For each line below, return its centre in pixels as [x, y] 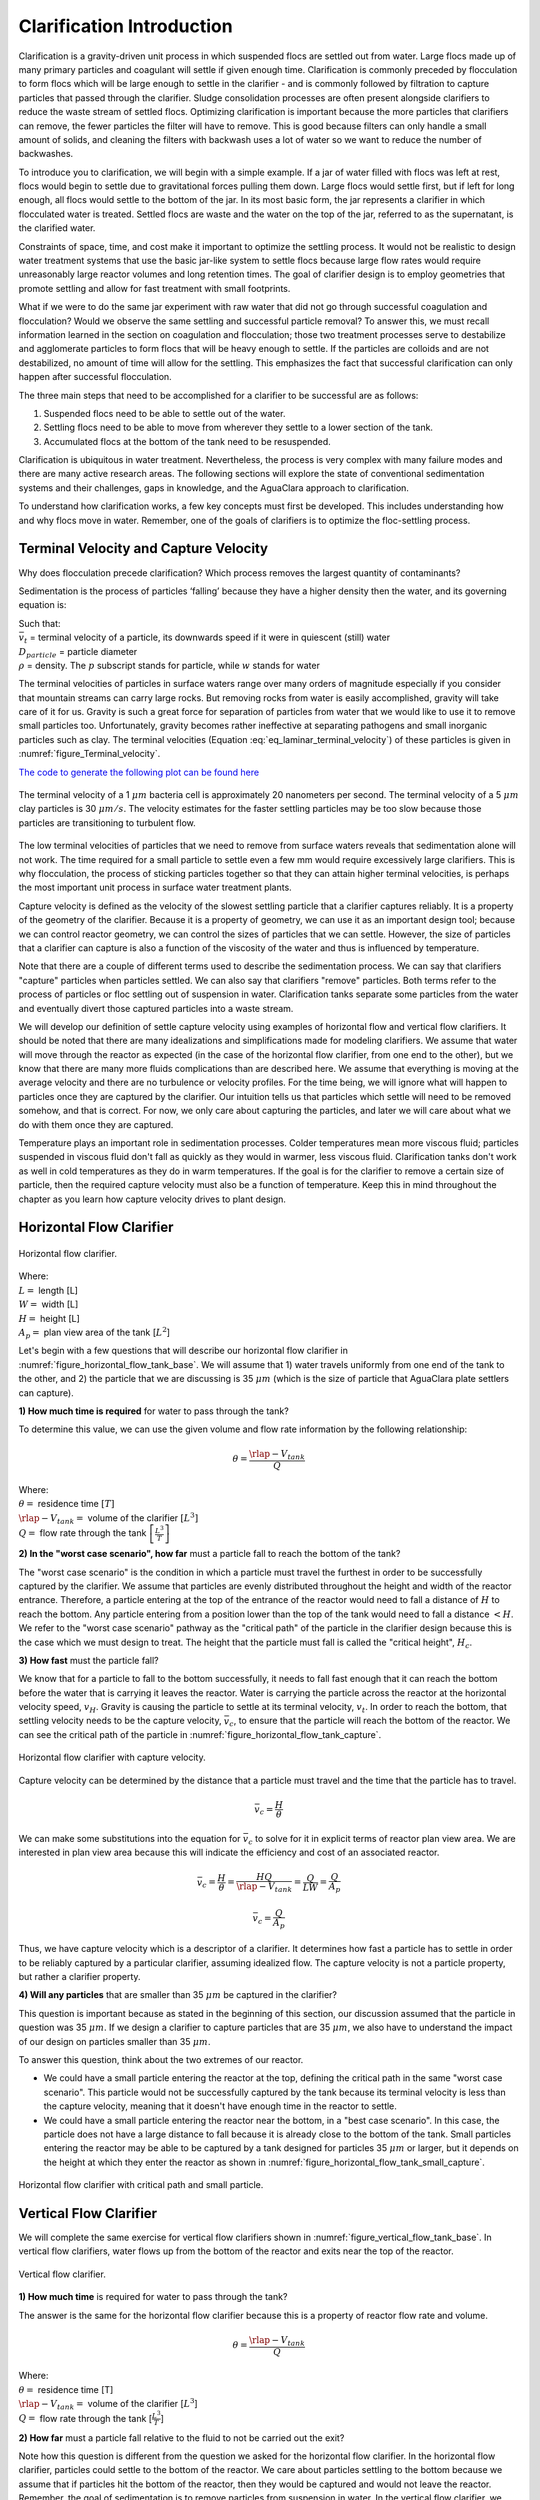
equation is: [42, 605]
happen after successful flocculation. [95, 377]
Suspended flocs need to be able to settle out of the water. [164, 413]
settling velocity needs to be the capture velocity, [120, 1721]
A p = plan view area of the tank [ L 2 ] [94, 1332]
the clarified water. [57, 228]
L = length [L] [48, 1290]
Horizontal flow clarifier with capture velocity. [112, 1757]
